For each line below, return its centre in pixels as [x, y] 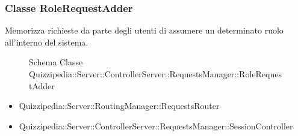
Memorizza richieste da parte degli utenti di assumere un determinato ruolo [144, 30]
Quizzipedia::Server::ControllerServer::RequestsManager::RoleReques [155, 74]
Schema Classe [56, 62]
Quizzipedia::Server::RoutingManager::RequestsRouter [119, 106]
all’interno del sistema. [47, 42]
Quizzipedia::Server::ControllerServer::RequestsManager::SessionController [156, 126]
